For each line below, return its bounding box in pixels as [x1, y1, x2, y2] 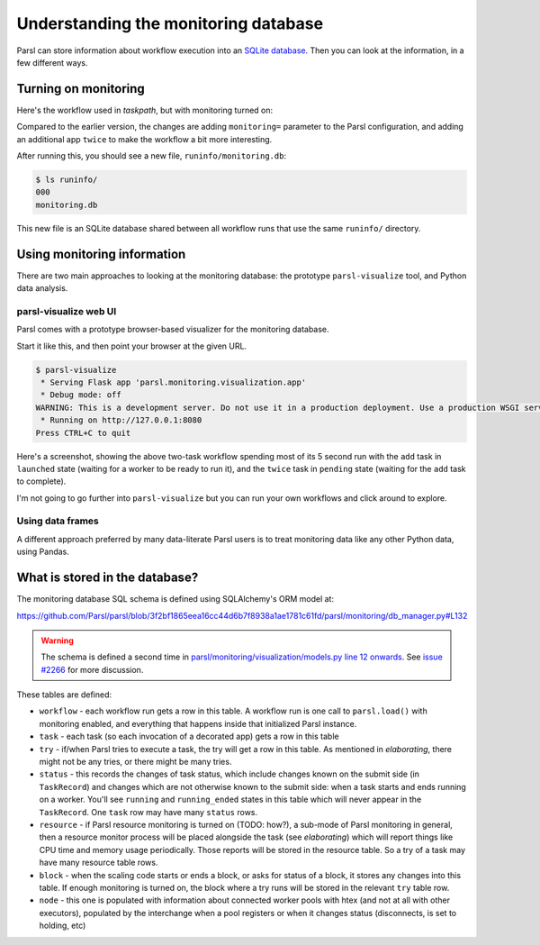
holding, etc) [39, 920, 86, 931]
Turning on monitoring [16, 81, 146, 96]
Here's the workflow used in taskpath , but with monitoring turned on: [16, 104, 274, 115]
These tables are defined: [16, 689, 112, 700]
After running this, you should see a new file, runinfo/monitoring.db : [16, 150, 287, 161]
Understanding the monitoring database [16, 14, 324, 33]
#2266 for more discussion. [40, 664, 144, 675]
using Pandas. [16, 546, 69, 558]
